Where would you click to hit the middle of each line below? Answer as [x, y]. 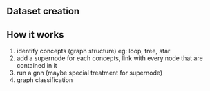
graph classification [45, 80]
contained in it [37, 66]
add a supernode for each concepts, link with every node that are [109, 58]
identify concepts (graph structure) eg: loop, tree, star [93, 51]
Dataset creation [43, 11]
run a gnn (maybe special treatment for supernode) [89, 73]
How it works [35, 35]
